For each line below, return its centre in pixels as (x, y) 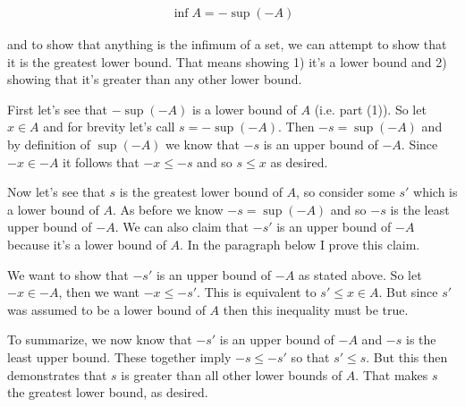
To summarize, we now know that (100, 339)
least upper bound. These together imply (119, 356)
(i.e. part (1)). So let (370, 109)
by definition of (49, 144)
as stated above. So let (360, 274)
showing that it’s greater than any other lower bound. (155, 79)
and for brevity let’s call (109, 127)
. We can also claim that (182, 227)
